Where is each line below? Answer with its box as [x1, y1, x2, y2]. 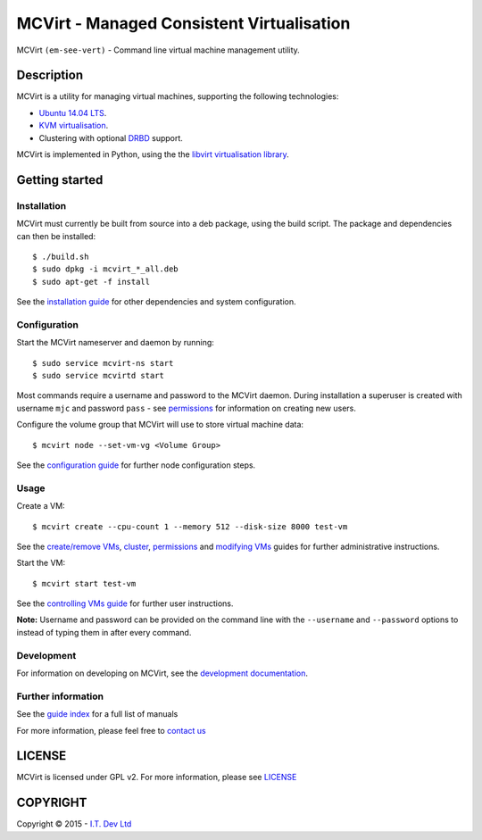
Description [16, 68, 84, 83]
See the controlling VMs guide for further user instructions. [16, 598, 234, 609]
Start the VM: [16, 558, 66, 569]
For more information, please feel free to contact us [16, 725, 206, 736]
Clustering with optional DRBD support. [38, 132, 183, 143]
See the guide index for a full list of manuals [16, 709, 179, 719]
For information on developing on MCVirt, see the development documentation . [16, 668, 308, 678]
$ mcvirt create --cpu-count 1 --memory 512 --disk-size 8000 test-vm [32, 521, 348, 531]
